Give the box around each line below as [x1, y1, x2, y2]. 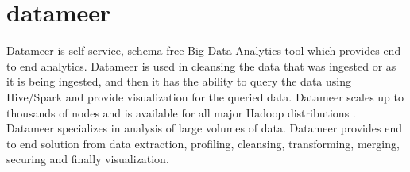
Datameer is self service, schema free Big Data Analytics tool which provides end [6, 42, 401, 59]
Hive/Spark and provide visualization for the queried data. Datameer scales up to [6, 88, 404, 105]
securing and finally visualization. [6, 151, 169, 167]
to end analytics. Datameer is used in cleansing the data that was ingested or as [6, 57, 396, 74]
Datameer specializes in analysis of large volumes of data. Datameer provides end [6, 120, 402, 136]
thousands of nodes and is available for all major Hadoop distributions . [6, 104, 356, 120]
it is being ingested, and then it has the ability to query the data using [6, 73, 351, 90]
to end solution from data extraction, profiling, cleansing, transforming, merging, [6, 135, 400, 151]
